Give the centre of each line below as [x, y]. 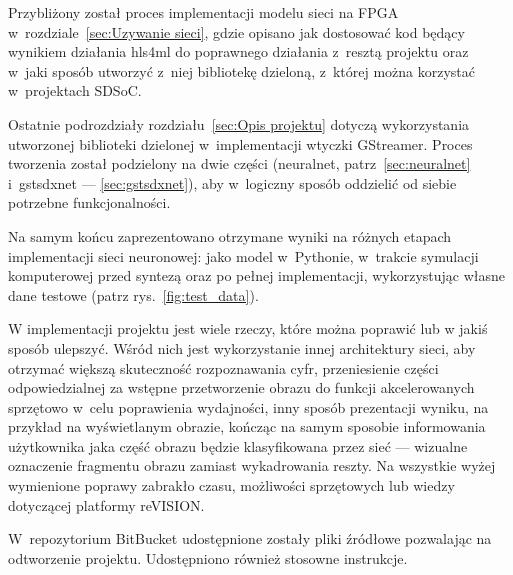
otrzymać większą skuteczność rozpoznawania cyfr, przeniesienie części [223, 367]
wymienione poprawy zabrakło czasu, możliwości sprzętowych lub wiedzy [231, 485]
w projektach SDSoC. [75, 90]
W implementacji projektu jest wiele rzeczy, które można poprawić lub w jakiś [248, 328]
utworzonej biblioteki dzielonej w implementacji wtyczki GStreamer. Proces [240, 143]
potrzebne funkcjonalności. [89, 202]
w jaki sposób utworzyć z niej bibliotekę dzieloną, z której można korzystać [241, 70]
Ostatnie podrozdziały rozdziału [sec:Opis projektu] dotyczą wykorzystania [239, 123]
